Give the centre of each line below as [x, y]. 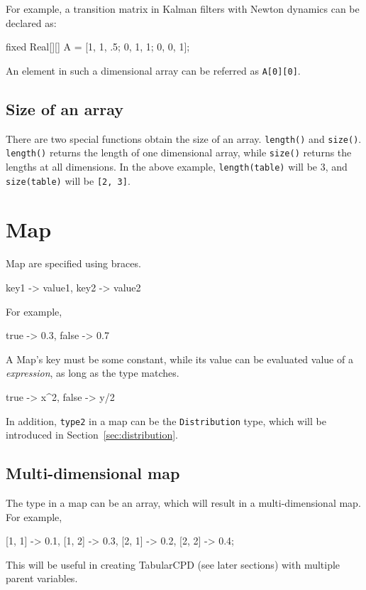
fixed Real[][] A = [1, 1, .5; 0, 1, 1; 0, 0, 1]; [98, 47]
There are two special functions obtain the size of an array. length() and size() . [184, 138]
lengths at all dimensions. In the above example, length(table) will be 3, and [177, 166]
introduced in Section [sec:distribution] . [92, 435]
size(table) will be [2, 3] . [68, 180]
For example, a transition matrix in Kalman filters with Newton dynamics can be [183, 9]
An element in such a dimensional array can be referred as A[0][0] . [153, 70]
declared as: [31, 22]
